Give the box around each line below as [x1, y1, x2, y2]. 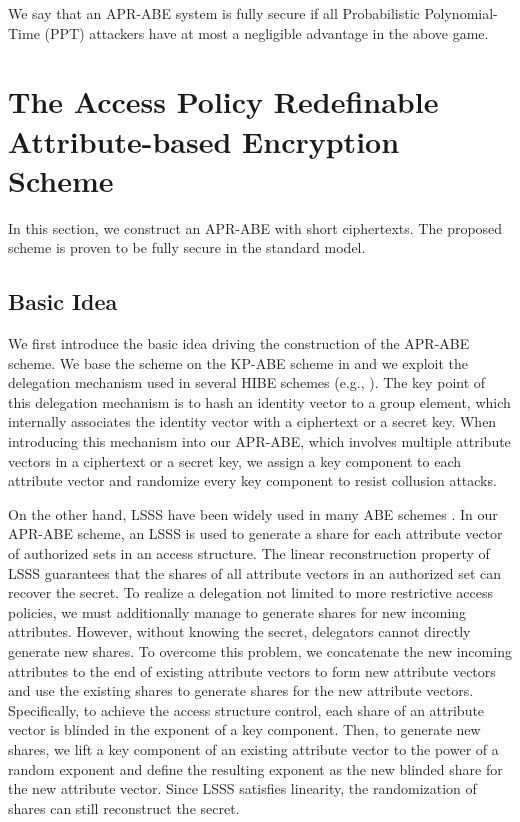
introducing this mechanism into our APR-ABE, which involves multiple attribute [8, 431, 511, 452]
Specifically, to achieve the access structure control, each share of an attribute [8, 699, 485, 720]
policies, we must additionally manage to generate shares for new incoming [8, 601, 467, 622]
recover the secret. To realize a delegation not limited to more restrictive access [8, 582, 494, 603]
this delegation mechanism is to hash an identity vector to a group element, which [8, 391, 511, 412]
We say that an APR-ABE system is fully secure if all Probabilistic [8, 3, 420, 23]
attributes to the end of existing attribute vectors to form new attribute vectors [8, 660, 496, 681]
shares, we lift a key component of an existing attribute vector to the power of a [8, 738, 499, 759]
